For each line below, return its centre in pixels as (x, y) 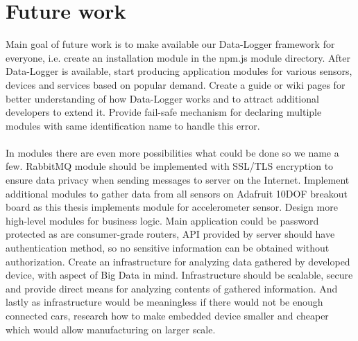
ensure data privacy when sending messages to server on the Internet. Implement (178, 180)
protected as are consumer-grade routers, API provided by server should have (170, 234)
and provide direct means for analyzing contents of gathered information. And (172, 288)
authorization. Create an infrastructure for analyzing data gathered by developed (178, 261)
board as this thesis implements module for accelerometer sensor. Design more (172, 207)
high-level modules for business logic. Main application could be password (162, 220)
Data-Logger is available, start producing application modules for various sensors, (179, 71)
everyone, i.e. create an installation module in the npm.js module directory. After (178, 57)
